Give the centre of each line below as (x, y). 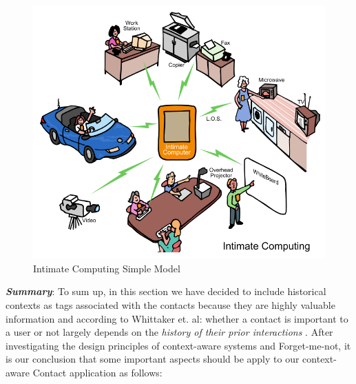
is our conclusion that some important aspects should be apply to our (153, 359)
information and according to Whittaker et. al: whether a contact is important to (177, 318)
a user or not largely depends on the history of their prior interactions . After (169, 332)
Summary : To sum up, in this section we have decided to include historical (166, 291)
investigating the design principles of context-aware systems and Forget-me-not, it (178, 345)
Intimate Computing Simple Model (107, 268)
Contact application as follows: (97, 372)
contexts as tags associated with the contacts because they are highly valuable (170, 305)
